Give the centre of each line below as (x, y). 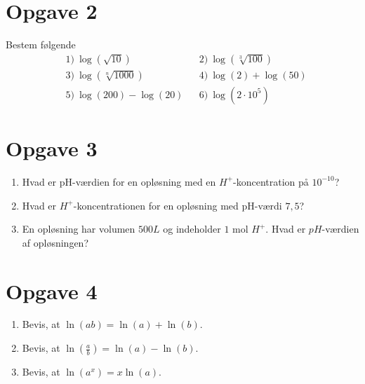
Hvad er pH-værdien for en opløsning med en (119, 181)
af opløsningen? (55, 242)
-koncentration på (271, 181)
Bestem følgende (41, 44)
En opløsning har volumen (79, 229)
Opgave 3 (52, 148)
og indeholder (192, 229)
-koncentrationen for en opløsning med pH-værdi (178, 205)
